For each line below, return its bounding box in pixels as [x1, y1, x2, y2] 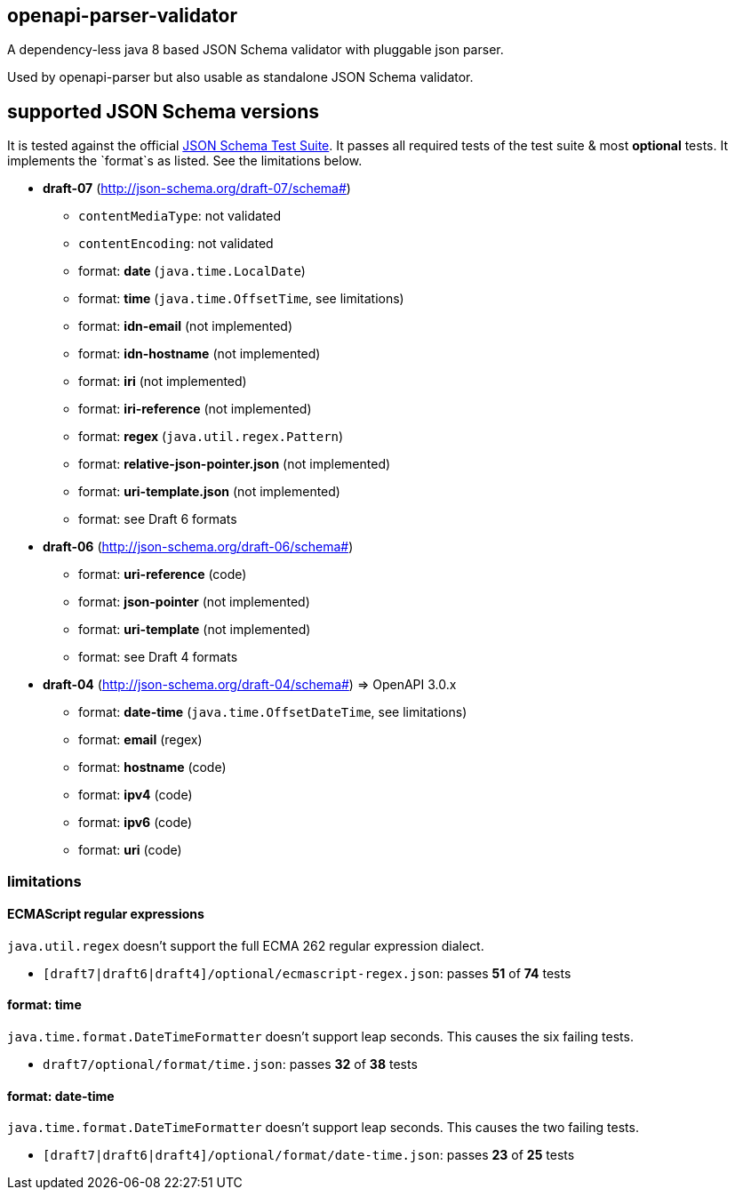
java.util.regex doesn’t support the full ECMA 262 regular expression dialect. [7, 937, 484, 953]
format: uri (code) [78, 842, 182, 858]
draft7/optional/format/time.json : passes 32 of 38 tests [43, 1056, 418, 1072]
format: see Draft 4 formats [78, 649, 238, 665]
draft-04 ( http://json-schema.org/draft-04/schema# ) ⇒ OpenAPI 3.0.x [43, 677, 457, 693]
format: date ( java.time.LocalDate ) [78, 263, 306, 279]
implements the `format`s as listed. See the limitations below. [7, 153, 363, 169]
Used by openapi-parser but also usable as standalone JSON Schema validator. [7, 69, 474, 85]
